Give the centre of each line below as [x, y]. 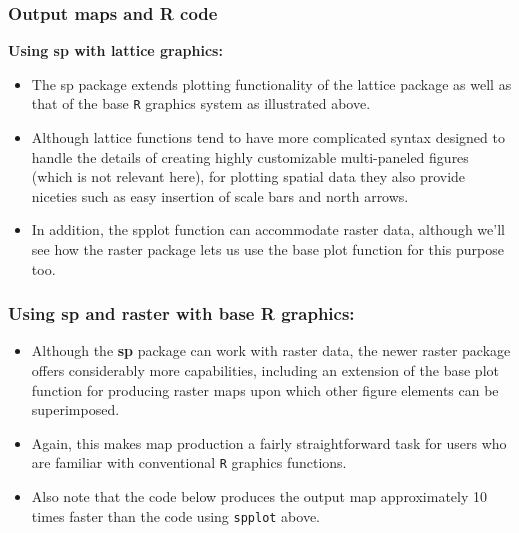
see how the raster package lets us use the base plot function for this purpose [267, 249]
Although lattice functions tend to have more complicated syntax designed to [268, 137]
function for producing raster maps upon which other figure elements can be [265, 389]
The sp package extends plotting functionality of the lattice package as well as [271, 83]
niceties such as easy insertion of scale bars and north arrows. [220, 195]
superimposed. [75, 409]
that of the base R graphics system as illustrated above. [201, 103]
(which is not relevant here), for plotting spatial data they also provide [248, 176]
